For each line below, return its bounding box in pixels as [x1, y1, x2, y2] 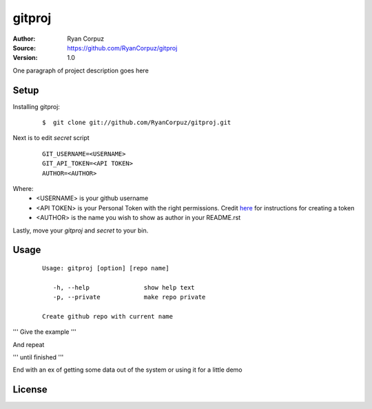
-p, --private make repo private [52, 293, 206, 301]
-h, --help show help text [52, 283, 196, 291]
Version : [12, 54, 38, 62]
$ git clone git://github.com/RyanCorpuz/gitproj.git [42, 119, 231, 127]
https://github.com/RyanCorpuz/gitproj [67, 43, 178, 52]
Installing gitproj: [12, 102, 60, 110]
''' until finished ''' [12, 353, 64, 361]
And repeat [12, 340, 45, 348]
